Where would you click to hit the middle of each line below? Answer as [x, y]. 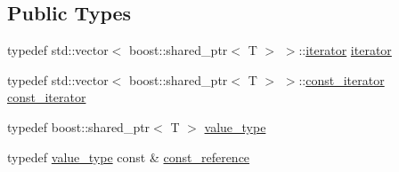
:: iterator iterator [345, 50]
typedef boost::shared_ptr [79, 126]
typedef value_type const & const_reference [129, 156]
